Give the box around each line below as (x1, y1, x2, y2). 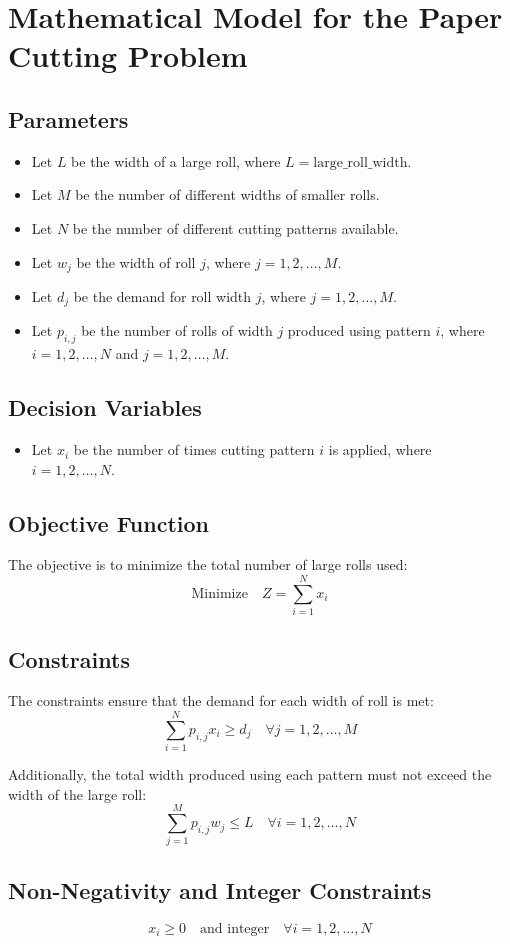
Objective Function (8, 507, 210, 538)
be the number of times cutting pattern (73, 439, 315, 460)
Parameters (8, 103, 129, 134)
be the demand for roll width (73, 286, 252, 306)
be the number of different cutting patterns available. (72, 217, 399, 238)
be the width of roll (76, 251, 196, 272)
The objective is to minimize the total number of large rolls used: (8, 554, 408, 575)
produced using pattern (287, 320, 431, 341)
